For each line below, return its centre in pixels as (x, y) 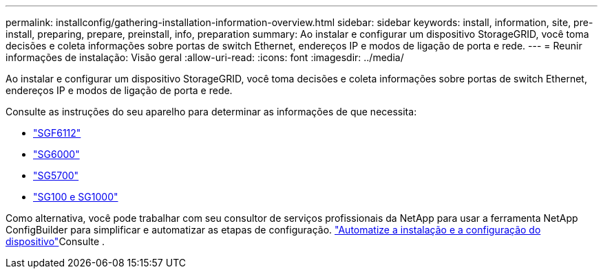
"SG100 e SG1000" (76, 197)
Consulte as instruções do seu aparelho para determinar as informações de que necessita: (211, 112)
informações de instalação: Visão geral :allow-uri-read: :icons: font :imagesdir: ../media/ (205, 57)
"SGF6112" (57, 133)
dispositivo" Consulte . (55, 241)
